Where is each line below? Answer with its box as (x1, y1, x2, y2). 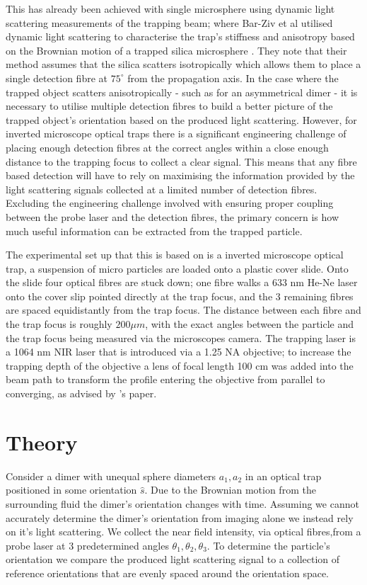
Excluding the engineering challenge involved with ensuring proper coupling (6, 195, 334, 210)
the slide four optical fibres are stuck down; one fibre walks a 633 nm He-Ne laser (6, 275, 358, 290)
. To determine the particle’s (206, 538, 330, 552)
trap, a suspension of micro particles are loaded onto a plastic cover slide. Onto (6, 261, 349, 276)
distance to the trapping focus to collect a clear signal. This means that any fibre (6, 154, 357, 169)
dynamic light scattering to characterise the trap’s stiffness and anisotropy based (6, 29, 355, 44)
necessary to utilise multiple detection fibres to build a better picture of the (6, 98, 333, 113)
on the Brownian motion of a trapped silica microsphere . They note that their (6, 42, 347, 57)
